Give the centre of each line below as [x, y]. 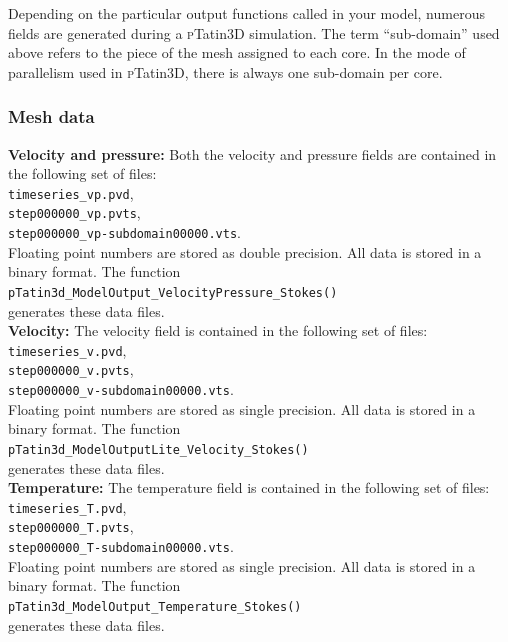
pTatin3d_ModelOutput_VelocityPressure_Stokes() [173, 292]
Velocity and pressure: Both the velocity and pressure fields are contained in [252, 153]
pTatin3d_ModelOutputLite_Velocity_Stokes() [158, 449]
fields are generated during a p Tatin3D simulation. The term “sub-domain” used [254, 32]
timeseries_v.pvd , [67, 349]
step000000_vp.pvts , [74, 212]
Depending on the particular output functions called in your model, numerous [246, 13]
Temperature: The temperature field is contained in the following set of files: [249, 487]
